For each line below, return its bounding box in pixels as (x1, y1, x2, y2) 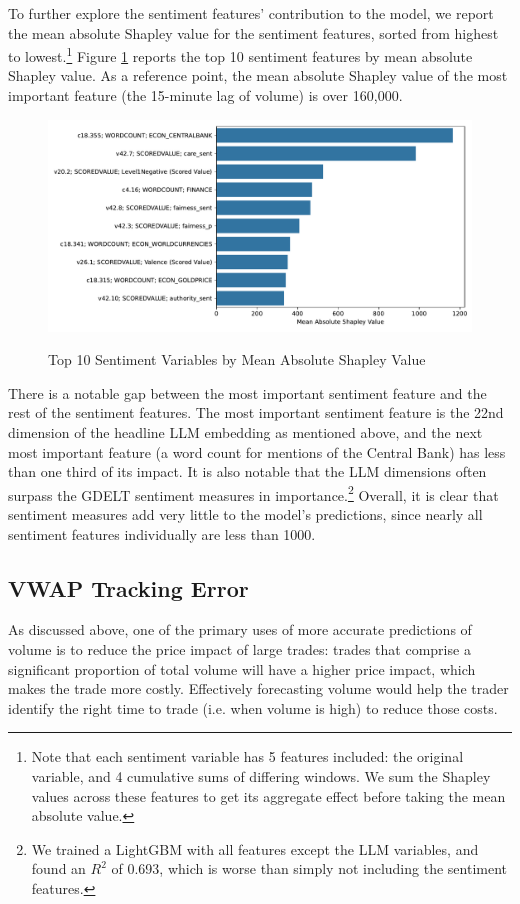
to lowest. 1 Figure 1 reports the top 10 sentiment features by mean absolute (8, 43, 473, 66)
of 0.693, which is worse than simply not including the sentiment (111, 858, 507, 879)
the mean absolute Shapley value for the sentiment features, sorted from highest (8, 22, 499, 43)
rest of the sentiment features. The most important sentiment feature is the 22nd (8, 402, 504, 423)
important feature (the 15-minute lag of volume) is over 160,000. (8, 85, 403, 106)
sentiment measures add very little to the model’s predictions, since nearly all (8, 504, 483, 525)
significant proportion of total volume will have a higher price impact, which (8, 658, 476, 679)
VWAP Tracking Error (8, 572, 249, 603)
